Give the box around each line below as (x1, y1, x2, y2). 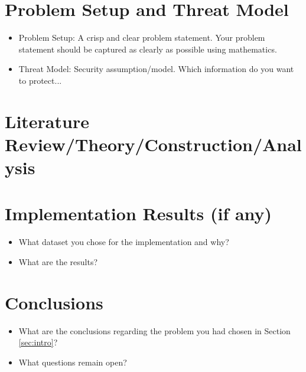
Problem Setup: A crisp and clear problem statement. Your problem (18, 31, 265, 44)
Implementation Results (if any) (5, 201, 272, 226)
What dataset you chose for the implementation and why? (18, 236, 229, 248)
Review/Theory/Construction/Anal (5, 132, 302, 156)
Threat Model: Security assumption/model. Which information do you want (18, 63, 294, 75)
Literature (5, 109, 89, 133)
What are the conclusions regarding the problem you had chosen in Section (18, 324, 291, 337)
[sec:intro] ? (18, 336, 58, 348)
